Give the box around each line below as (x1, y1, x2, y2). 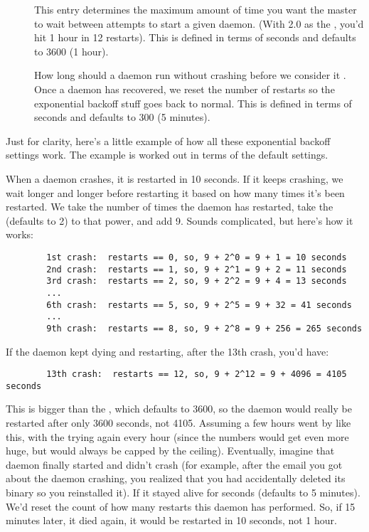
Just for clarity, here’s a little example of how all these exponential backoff (6, 133, 331, 148)
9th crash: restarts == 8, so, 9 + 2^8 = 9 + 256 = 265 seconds (46, 323, 363, 334)
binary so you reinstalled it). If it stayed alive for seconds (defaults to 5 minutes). (6, 484, 360, 499)
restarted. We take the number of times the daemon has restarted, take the (6, 199, 333, 214)
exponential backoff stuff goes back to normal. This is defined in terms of (34, 95, 352, 110)
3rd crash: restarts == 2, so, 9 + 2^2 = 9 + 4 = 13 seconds (46, 276, 347, 287)
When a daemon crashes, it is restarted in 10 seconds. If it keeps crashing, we (6, 171, 343, 186)
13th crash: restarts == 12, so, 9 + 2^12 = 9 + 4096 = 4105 (46, 369, 347, 380)
